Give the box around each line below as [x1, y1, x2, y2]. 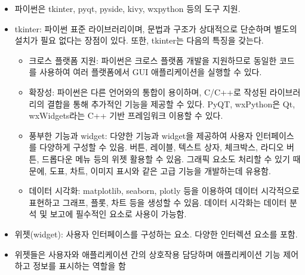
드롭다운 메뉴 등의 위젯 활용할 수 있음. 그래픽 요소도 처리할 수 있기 [42, 152, 290, 165]
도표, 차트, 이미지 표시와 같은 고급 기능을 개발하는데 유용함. [49, 164, 271, 177]
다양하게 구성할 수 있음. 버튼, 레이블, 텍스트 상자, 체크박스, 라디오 [39, 141, 284, 153]
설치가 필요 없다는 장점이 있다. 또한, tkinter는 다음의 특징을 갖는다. [14, 34, 264, 47]
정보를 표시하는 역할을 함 [33, 259, 126, 272]
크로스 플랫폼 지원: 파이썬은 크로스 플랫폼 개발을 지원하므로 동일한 [29, 54, 277, 66]
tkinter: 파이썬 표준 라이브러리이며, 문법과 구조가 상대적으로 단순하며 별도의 [14, 22, 297, 35]
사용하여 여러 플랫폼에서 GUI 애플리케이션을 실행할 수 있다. [39, 66, 262, 78]
